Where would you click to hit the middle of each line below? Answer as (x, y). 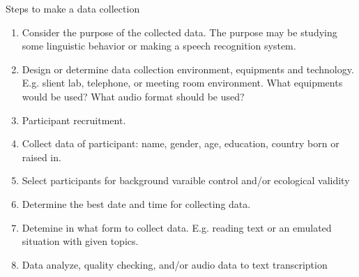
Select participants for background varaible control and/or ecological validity (186, 180)
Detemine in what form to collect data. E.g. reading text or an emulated (177, 227)
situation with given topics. (80, 241)
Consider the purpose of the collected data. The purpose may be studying (179, 32)
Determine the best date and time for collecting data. (136, 203)
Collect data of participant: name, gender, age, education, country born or (181, 143)
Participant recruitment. (74, 120)
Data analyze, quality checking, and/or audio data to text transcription (175, 264)
